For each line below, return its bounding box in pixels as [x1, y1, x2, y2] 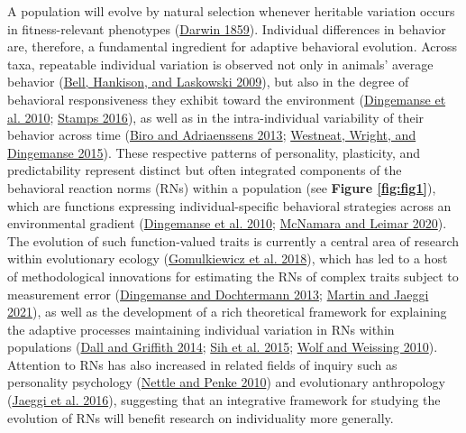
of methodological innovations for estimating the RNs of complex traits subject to [7, 266, 459, 285]
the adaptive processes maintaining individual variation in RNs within [7, 319, 395, 338]
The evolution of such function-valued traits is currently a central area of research [7, 231, 460, 250]
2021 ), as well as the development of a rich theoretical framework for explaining [7, 302, 447, 321]
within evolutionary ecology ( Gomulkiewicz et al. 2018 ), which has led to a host [7, 249, 448, 268]
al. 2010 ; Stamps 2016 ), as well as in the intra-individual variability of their [7, 107, 425, 126]
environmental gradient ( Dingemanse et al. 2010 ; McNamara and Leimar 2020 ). [7, 214, 447, 233]
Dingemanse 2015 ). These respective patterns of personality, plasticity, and [7, 143, 421, 161]
